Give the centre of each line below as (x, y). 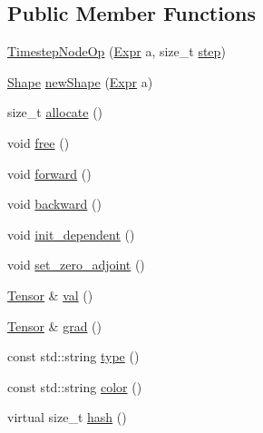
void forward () (49, 173)
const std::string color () (75, 386)
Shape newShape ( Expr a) (80, 81)
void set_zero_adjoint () (76, 265)
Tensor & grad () (55, 325)
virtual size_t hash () (67, 417)
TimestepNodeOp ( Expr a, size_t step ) (117, 51)
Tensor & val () (50, 295)
